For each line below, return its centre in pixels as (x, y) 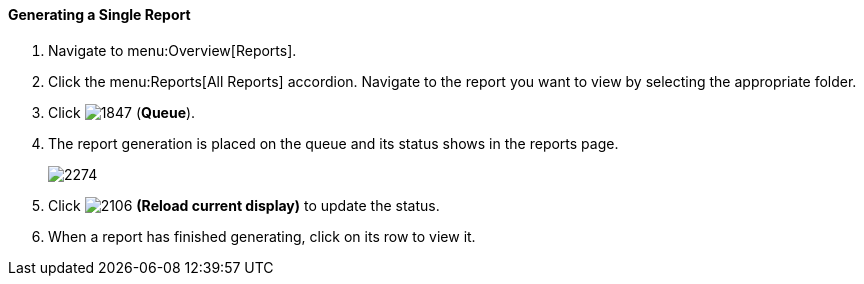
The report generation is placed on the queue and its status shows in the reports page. (333, 143)
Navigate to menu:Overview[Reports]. (172, 50)
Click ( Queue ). (122, 112)
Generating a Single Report (99, 14)
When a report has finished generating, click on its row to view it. (262, 236)
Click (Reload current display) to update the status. (244, 205)
